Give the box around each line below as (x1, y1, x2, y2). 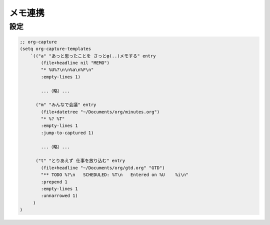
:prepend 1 (40, 179, 67, 184)
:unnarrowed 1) (40, 193, 78, 198)
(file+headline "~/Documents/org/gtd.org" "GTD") (40, 165, 165, 170)
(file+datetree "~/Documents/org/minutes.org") (40, 109, 160, 114)
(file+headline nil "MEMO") (40, 60, 110, 65)
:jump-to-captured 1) (40, 130, 94, 135)
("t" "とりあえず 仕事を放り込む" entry (35, 158, 125, 163)
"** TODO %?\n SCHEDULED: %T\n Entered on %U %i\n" (40, 172, 189, 177)
